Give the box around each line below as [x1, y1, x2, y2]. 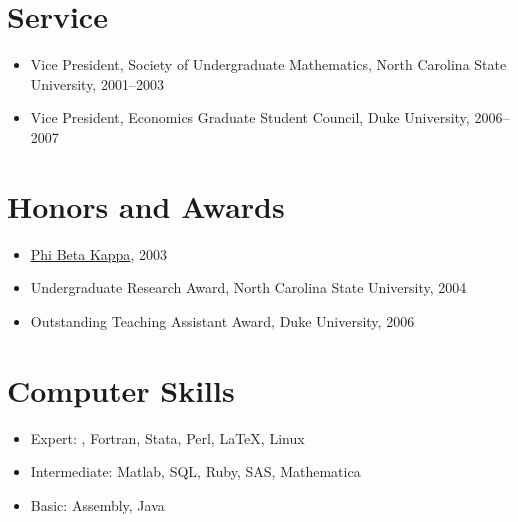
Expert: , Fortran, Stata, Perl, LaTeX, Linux [30, 427, 305, 448]
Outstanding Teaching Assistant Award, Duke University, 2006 [30, 310, 415, 331]
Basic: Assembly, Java [30, 494, 165, 515]
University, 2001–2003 [30, 73, 164, 94]
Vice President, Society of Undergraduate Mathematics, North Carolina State [30, 54, 507, 75]
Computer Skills [7, 369, 235, 410]
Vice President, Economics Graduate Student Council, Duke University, [30, 107, 470, 128]
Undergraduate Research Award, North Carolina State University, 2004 [30, 277, 467, 298]
